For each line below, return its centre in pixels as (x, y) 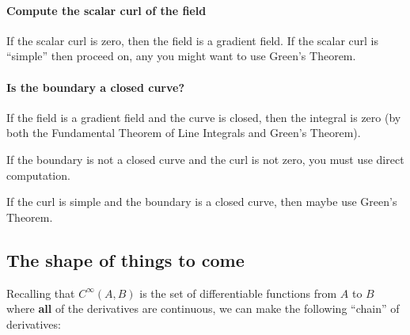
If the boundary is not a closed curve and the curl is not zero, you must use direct (205, 159)
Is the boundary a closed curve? (96, 87)
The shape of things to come (125, 259)
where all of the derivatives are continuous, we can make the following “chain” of (203, 308)
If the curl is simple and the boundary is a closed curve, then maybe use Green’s (202, 202)
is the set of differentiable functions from (238, 293)
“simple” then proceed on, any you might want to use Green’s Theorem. (181, 56)
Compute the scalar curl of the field (106, 10)
